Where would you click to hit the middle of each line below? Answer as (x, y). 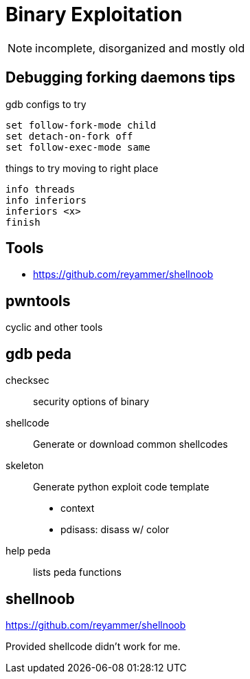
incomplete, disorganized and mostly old (140, 48)
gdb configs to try (46, 104)
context (78, 508)
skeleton (25, 466)
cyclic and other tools (54, 327)
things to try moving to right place (82, 168)
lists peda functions (77, 572)
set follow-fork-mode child (81, 125)
